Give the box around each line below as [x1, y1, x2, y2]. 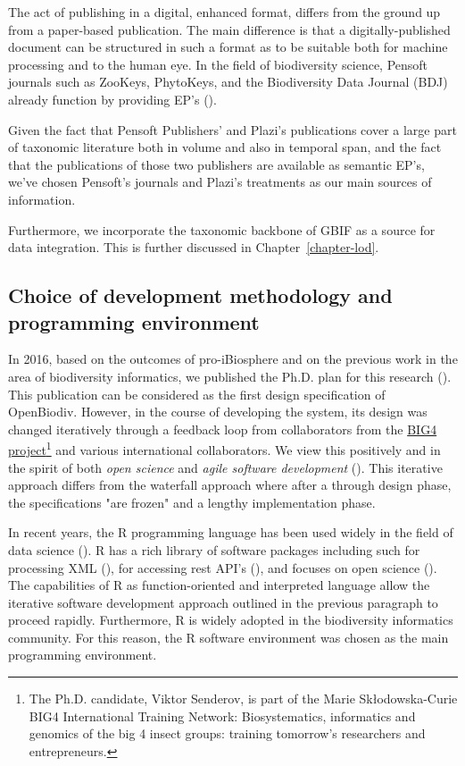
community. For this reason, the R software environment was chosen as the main [8, 627, 449, 646]
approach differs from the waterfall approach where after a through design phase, [8, 476, 452, 494]
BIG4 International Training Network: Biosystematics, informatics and [29, 706, 416, 725]
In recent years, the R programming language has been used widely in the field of [8, 523, 453, 542]
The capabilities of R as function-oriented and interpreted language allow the [8, 576, 430, 594]
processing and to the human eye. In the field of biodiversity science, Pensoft [8, 55, 428, 73]
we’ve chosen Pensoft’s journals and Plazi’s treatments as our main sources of [8, 173, 432, 191]
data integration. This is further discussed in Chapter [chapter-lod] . [8, 238, 379, 257]
